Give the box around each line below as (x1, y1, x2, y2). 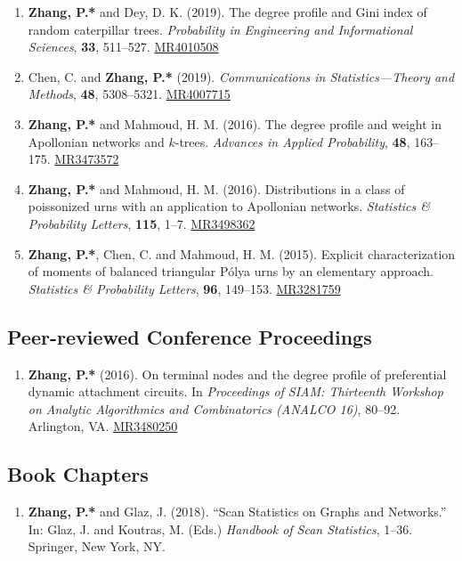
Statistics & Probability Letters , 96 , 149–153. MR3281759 (28, 279, 341, 297)
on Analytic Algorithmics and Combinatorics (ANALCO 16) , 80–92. (28, 399, 401, 418)
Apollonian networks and (28, 132, 165, 150)
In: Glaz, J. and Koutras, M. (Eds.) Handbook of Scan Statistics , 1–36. (28, 519, 413, 538)
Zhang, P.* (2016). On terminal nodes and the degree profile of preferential (28, 364, 447, 383)
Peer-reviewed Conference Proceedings (7, 322, 372, 350)
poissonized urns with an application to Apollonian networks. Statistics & (28, 197, 431, 215)
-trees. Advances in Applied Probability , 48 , (174, 132, 410, 150)
